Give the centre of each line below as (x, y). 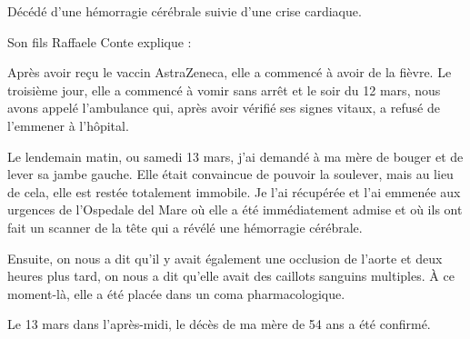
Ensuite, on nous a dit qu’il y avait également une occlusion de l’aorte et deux (225, 258)
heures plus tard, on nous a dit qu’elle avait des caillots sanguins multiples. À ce (231, 276)
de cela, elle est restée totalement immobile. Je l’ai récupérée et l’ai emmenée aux (234, 191)
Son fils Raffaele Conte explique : (100, 41)
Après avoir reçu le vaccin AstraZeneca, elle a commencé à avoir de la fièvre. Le (230, 72)
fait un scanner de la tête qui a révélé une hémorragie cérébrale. (185, 227)
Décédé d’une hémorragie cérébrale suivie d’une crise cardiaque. (185, 11)
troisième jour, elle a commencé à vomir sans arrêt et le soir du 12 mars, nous (224, 90)
